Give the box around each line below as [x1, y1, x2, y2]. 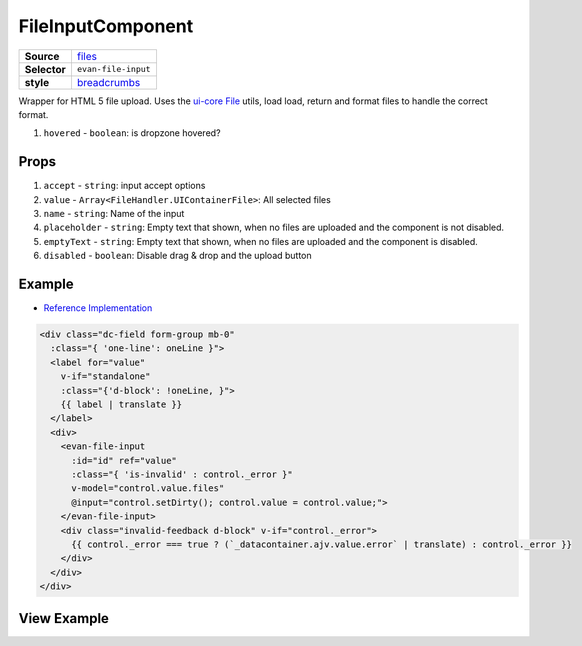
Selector [24, 62, 67, 76]
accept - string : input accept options [43, 180, 206, 192]
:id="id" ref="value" [71, 455, 177, 466]
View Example [18, 610, 110, 627]
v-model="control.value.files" [71, 483, 225, 494]
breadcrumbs [76, 75, 141, 89]
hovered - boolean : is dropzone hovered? [43, 127, 221, 139]
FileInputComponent [18, 15, 194, 37]
